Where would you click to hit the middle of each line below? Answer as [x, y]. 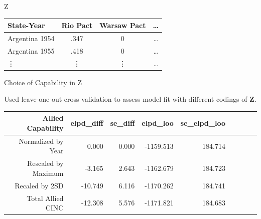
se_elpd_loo [203, 123]
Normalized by [41, 141]
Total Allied [45, 198]
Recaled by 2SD [39, 185]
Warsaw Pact [123, 25]
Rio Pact [77, 25]
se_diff [122, 123]
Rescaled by [45, 163]
